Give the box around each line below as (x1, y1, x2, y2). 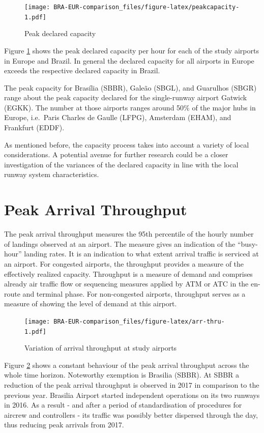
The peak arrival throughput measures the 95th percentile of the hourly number (4, 228, 254, 239)
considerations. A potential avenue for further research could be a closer (4, 149, 228, 160)
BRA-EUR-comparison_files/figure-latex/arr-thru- (53, 317, 225, 325)
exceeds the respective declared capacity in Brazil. (4, 65, 160, 76)
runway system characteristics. (4, 169, 99, 180)
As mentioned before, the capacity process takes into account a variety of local (4, 139, 249, 150)
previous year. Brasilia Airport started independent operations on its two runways (4, 389, 260, 400)
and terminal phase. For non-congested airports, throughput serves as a (22, 288, 246, 299)
